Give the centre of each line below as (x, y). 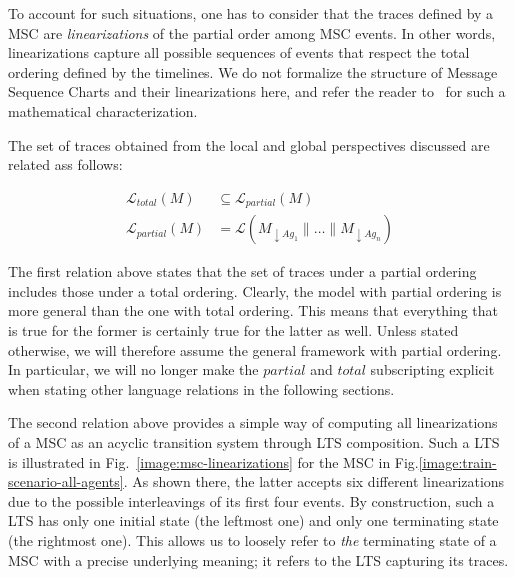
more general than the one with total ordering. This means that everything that (253, 310)
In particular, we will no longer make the (133, 369)
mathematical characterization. (103, 110)
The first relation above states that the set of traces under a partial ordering (242, 271)
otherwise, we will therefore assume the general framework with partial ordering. (255, 349)
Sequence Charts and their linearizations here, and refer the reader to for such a (257, 91)
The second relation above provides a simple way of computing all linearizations (253, 422)
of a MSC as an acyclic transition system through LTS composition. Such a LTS (254, 442)
